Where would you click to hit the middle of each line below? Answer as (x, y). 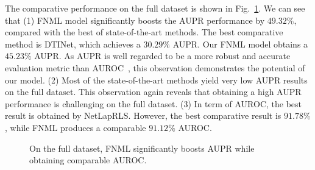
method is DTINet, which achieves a (73, 44)
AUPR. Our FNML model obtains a (240, 44)
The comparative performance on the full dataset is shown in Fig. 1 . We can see (155, 8)
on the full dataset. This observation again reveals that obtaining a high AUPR (153, 92)
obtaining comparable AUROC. (88, 160)
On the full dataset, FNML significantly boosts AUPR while (142, 148)
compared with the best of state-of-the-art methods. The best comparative (144, 32)
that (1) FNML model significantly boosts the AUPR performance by (135, 20)
